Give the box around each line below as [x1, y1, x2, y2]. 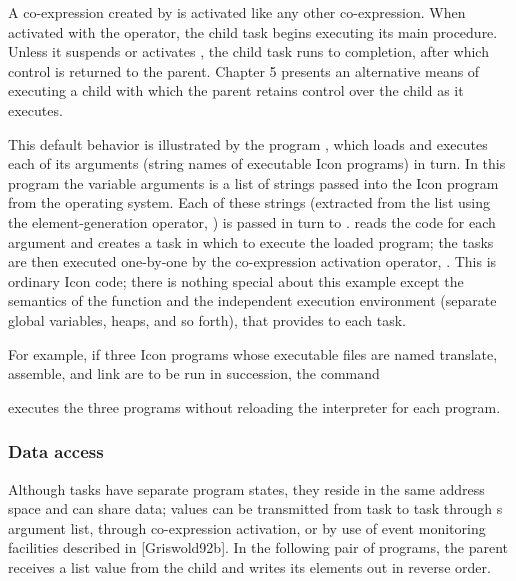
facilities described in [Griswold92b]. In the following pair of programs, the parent [8, 537, 509, 558]
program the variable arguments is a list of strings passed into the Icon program [8, 172, 499, 193]
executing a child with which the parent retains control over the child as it [8, 80, 464, 101]
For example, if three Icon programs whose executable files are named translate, [8, 343, 498, 364]
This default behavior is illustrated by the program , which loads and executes [8, 133, 488, 154]
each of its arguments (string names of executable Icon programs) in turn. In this [8, 153, 506, 174]
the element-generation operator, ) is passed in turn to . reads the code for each [8, 211, 496, 232]
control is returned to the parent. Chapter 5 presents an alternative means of [8, 60, 480, 81]
